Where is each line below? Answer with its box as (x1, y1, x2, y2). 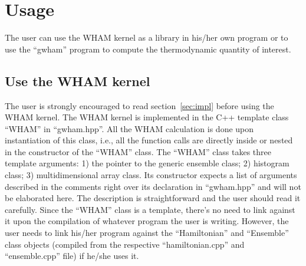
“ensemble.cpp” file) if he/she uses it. (5, 249, 139, 262)
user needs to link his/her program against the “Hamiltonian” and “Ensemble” (5, 226, 289, 239)
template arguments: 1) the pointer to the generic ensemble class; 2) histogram (5, 157, 289, 169)
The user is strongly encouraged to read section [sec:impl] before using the (5, 99, 274, 111)
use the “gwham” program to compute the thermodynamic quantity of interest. (5, 42, 291, 55)
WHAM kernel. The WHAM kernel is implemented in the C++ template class (5, 111, 289, 123)
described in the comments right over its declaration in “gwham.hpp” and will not (5, 180, 301, 192)
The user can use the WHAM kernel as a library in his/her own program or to (5, 31, 288, 44)
